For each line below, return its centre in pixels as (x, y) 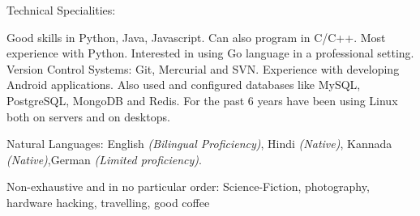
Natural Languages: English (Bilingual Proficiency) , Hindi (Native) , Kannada (199, 144)
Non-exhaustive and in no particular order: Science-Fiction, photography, (188, 186)
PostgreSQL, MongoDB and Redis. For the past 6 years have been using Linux (202, 100)
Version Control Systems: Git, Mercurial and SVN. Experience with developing (203, 68)
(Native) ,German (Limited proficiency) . (104, 159)
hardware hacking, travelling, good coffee (108, 202)
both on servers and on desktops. (88, 116)
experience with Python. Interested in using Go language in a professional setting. (210, 53)
